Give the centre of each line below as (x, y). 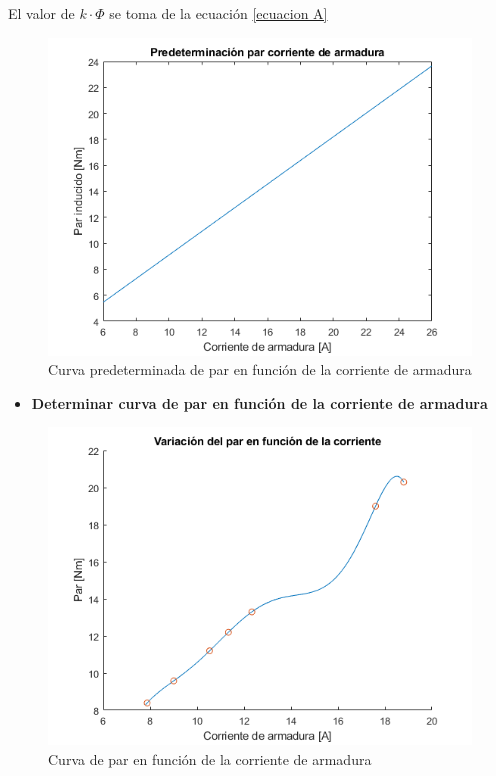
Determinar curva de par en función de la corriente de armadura (259, 402)
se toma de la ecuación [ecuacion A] (218, 13)
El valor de (41, 13)
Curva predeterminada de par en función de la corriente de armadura (260, 369)
